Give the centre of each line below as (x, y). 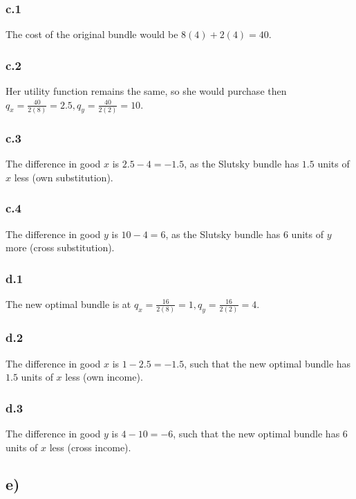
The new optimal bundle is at (68, 303)
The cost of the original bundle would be (92, 34)
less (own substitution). (64, 177)
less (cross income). (90, 447)
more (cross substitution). (60, 247)
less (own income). (104, 377)
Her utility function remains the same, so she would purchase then (146, 91)
